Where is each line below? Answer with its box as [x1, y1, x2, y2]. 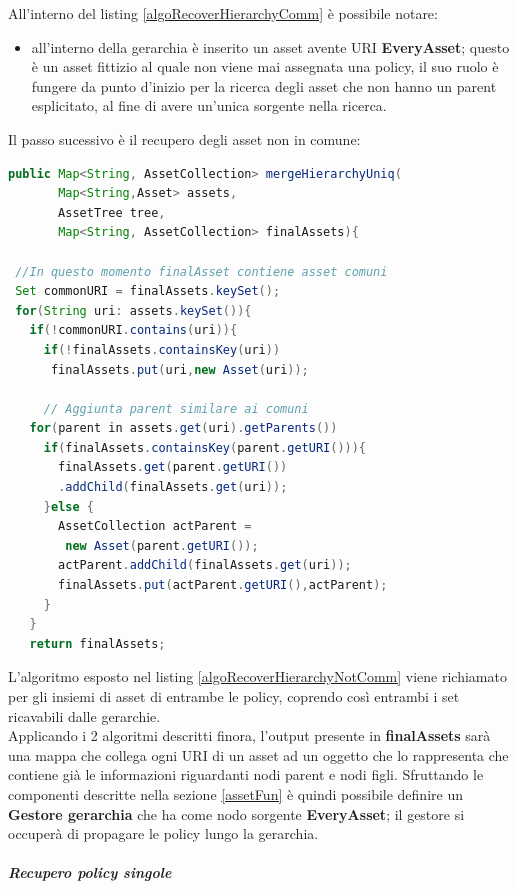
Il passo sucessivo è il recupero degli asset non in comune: [8, 128, 361, 149]
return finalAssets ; [29, 636, 166, 651]
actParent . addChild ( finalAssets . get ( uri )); [58, 558, 352, 573]
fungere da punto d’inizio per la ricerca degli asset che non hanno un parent [31, 75, 497, 96]
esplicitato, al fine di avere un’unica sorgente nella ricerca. [31, 95, 387, 116]
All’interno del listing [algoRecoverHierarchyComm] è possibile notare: [8, 3, 438, 23]
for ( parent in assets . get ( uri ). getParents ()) [29, 421, 338, 436]
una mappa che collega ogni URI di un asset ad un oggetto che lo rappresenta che [8, 744, 509, 765]
